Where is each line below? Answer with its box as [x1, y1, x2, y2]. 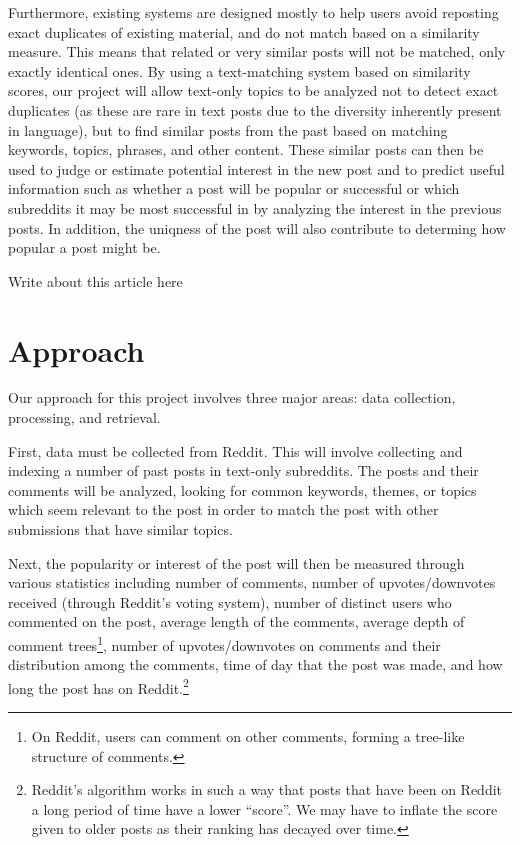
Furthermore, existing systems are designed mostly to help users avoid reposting [8, 2, 499, 22]
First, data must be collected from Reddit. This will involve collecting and [8, 440, 463, 461]
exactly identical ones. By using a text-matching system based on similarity [8, 60, 471, 81]
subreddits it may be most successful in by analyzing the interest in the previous [8, 197, 502, 218]
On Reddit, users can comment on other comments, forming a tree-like [31, 726, 465, 747]
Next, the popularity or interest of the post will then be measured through [8, 552, 465, 573]
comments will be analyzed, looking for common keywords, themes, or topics [8, 479, 477, 500]
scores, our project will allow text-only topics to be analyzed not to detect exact [8, 80, 499, 101]
